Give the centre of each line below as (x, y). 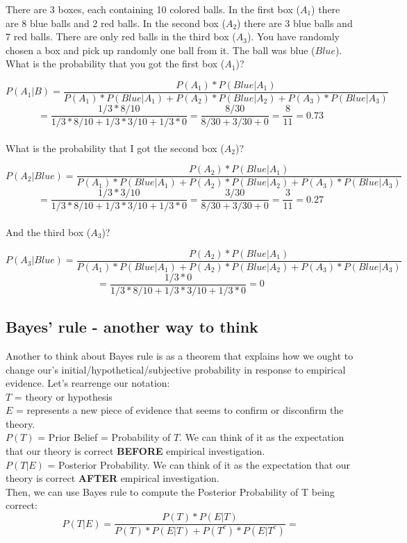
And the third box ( (48, 232)
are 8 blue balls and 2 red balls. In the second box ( (116, 23)
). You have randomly (293, 36)
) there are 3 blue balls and (295, 23)
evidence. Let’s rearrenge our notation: (88, 383)
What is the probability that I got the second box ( (115, 148)
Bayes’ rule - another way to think (132, 327)
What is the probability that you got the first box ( (115, 64)
